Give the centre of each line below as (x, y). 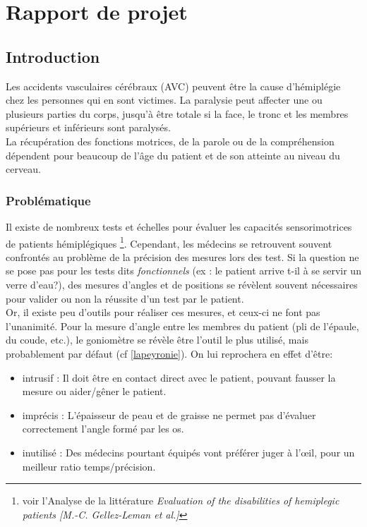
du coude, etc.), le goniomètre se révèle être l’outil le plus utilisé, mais (157, 340)
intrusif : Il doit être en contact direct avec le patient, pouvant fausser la (179, 377)
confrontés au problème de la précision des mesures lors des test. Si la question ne (182, 256)
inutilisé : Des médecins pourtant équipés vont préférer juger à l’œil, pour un (188, 452)
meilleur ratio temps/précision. (89, 466)
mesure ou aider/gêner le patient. (94, 391)
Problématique (48, 200)
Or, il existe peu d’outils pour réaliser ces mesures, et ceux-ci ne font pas (163, 312)
